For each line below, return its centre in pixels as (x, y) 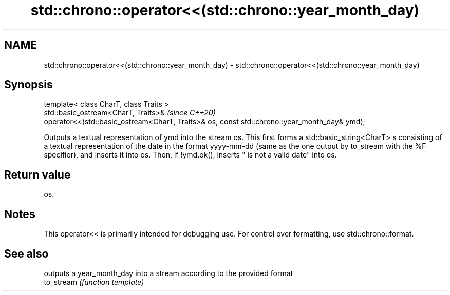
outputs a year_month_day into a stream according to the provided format (168, 273)
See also (26, 253)
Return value (38, 174)
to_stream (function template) (94, 282)
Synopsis (29, 85)
